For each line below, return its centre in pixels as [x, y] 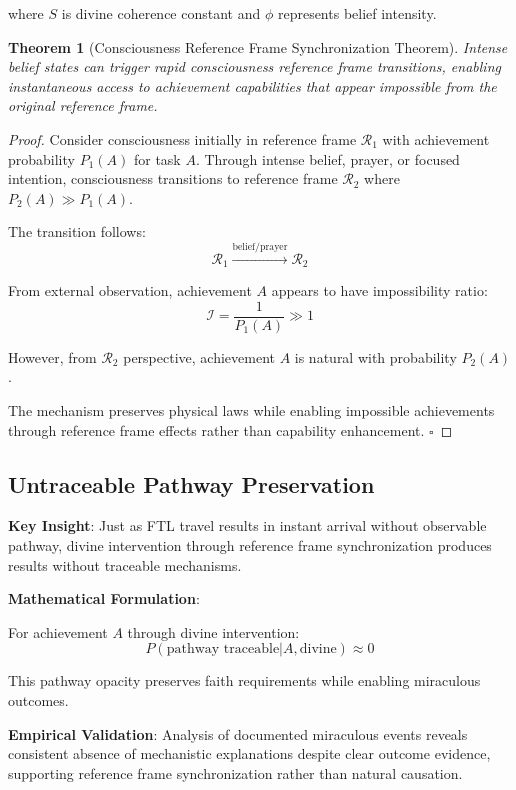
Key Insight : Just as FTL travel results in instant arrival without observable [247, 525]
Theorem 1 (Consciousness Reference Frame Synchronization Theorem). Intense [258, 46]
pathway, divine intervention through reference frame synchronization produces [250, 545]
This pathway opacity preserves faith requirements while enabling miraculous [244, 680]
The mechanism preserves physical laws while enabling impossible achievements [251, 410]
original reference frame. [83, 105]
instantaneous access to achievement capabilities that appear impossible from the [252, 85]
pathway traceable [223, 649]
